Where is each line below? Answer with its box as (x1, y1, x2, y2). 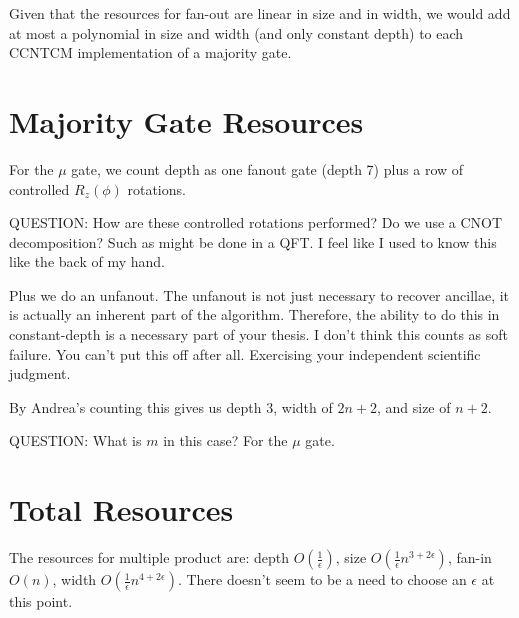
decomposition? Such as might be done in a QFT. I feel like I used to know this (9, 231, 497, 252)
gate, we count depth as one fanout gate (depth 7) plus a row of (71, 158, 464, 179)
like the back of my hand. (9, 251, 165, 272)
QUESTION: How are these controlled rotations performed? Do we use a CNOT (9, 212, 503, 233)
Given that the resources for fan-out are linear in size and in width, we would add (9, 3, 511, 23)
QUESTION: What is (9, 430, 142, 451)
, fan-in (447, 547, 492, 568)
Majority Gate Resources (9, 100, 364, 141)
